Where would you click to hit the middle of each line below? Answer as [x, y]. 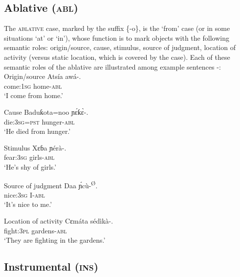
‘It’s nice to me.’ [28, 204]
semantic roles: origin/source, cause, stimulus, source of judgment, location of [120, 47]
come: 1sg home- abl [33, 86]
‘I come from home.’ [33, 95]
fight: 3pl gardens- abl [35, 230]
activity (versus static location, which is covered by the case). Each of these [117, 57]
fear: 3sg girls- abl [29, 157]
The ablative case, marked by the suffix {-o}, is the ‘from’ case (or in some [117, 28]
